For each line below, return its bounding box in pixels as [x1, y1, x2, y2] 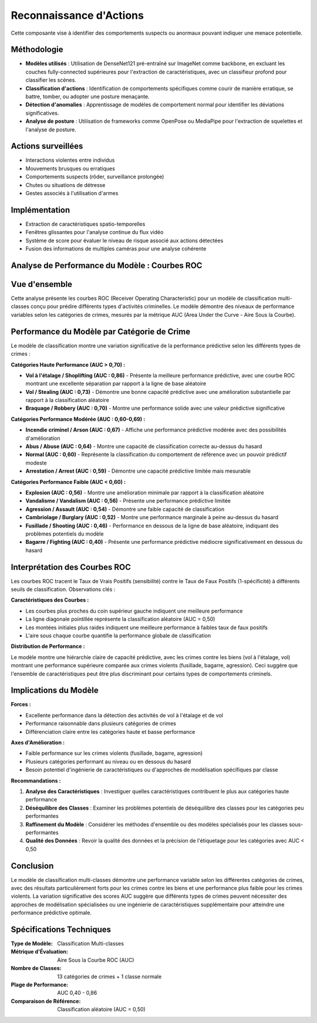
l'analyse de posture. [25, 126, 76, 133]
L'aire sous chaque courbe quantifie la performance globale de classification [25, 632, 211, 639]
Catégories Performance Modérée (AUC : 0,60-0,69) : [11, 415, 146, 423]
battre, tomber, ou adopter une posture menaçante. [25, 93, 150, 100]
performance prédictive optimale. [11, 909, 92, 917]
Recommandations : [11, 777, 61, 784]
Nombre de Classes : [11, 965, 62, 972]
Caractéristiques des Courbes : [11, 597, 89, 604]
